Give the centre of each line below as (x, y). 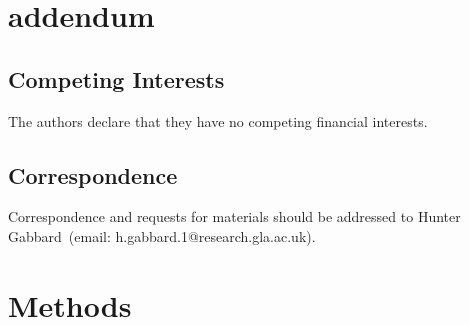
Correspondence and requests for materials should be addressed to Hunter (234, 216)
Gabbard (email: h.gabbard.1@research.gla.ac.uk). (162, 235)
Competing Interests (116, 78)
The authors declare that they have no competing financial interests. (218, 120)
